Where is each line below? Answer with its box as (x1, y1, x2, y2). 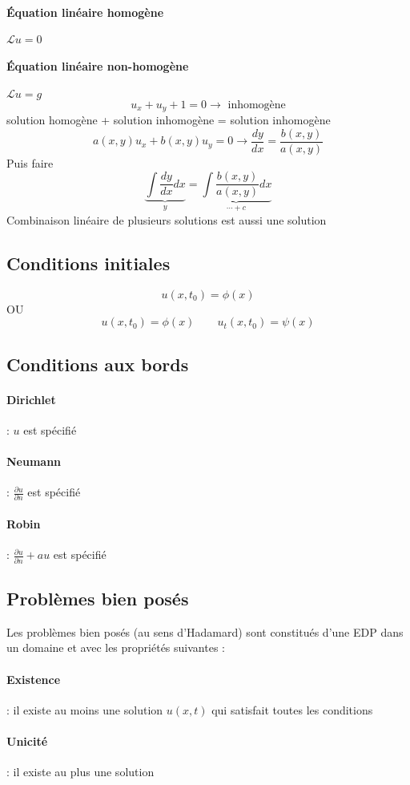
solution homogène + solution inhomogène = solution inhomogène (6, 111, 331, 128)
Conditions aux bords (6, 351, 189, 376)
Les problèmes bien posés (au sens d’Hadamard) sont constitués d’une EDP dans (6, 623, 404, 640)
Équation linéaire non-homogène (6, 58, 189, 75)
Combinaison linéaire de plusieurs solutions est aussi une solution (6, 211, 327, 228)
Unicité (6, 732, 48, 749)
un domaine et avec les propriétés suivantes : (6, 639, 225, 656)
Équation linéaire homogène (6, 3, 164, 20)
